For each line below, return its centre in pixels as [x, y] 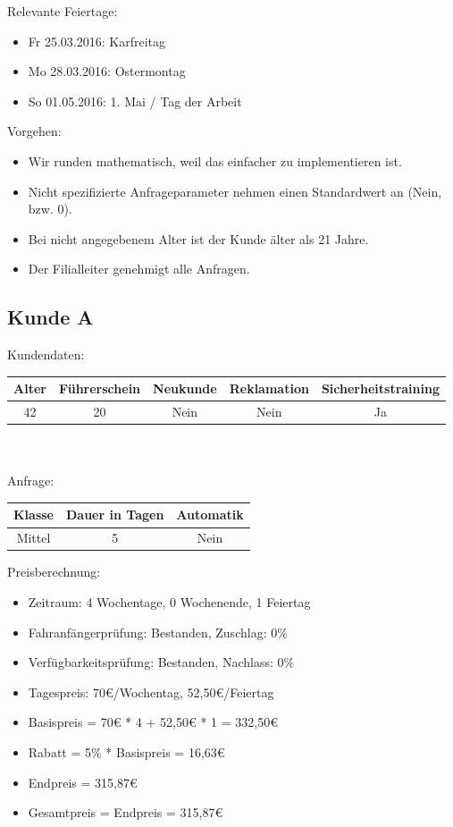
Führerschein [100, 388]
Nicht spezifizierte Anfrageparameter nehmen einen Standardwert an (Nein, [235, 191]
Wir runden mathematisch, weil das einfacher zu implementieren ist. [215, 160]
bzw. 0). [50, 209]
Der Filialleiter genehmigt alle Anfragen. [139, 269]
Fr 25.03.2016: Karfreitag [96, 41]
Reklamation [269, 388]
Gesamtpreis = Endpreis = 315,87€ [126, 812]
